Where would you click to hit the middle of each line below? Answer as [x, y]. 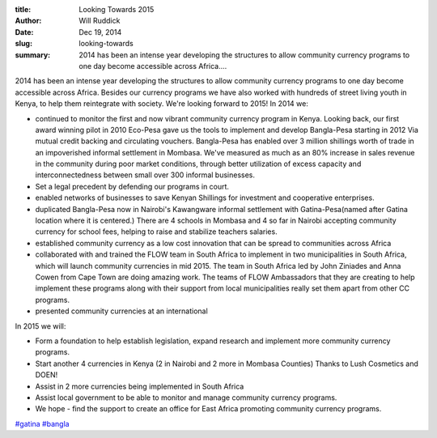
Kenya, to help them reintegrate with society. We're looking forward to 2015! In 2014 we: [162, 104]
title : [23, 9]
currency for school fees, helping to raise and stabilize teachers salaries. [157, 232]
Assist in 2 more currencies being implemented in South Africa [140, 386]
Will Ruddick [100, 21]
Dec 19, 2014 [100, 32]
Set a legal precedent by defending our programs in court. [132, 186]
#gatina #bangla [42, 423]
